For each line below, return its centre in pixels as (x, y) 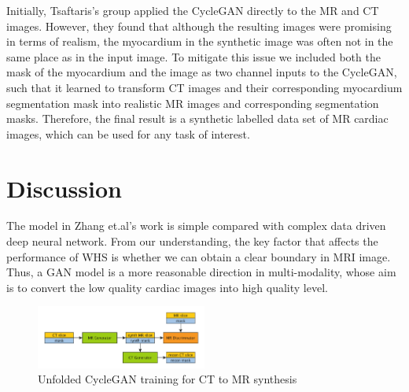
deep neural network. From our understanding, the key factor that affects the (192, 241)
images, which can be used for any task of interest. (128, 133)
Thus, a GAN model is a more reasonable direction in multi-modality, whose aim (201, 272)
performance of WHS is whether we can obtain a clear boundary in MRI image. (199, 256)
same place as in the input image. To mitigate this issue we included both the (193, 56)
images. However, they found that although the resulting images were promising (199, 26)
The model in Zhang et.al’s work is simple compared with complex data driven (196, 226)
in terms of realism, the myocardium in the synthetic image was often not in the (200, 41)
